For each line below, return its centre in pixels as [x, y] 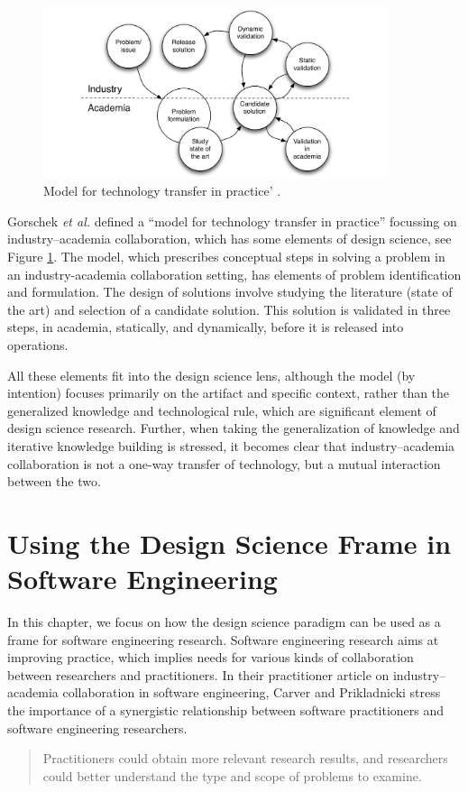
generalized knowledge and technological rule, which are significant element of [222, 410]
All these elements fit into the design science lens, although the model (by [211, 375]
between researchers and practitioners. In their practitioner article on [198, 674]
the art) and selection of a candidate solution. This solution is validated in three [229, 309]
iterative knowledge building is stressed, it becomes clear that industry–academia [231, 445]
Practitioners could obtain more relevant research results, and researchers [245, 758]
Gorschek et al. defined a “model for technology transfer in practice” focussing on [232, 221]
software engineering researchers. [97, 728]
